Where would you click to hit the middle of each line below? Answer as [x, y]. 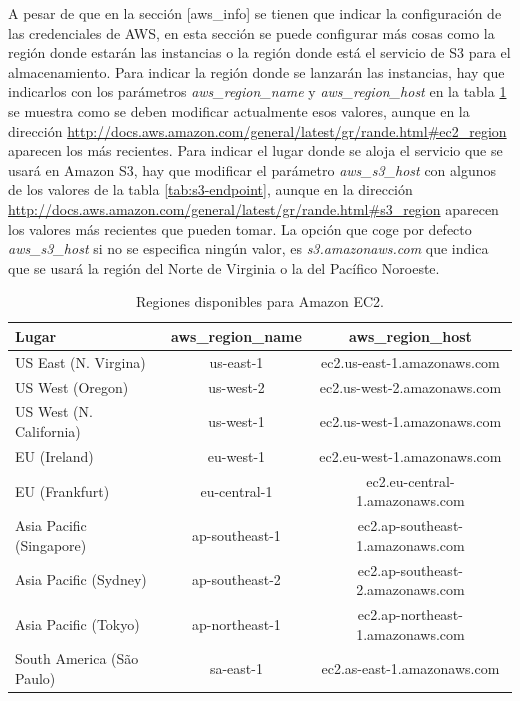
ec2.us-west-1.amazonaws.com [410, 421]
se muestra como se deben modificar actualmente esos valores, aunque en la [239, 110]
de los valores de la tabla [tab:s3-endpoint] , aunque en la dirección [210, 189]
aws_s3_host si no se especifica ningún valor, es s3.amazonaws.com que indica [248, 248]
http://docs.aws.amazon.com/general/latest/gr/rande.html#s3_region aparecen [253, 208]
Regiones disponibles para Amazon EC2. [260, 301]
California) [48, 431]
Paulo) [35, 678]
